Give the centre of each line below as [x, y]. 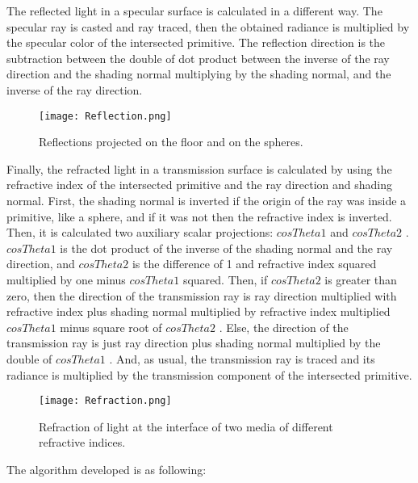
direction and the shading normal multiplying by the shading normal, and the [199, 74]
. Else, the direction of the [284, 327]
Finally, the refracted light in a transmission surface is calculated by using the [199, 168]
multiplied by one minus [66, 279]
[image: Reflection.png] [105, 116]
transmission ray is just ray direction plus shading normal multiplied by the [194, 343]
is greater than [361, 279]
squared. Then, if [225, 279]
